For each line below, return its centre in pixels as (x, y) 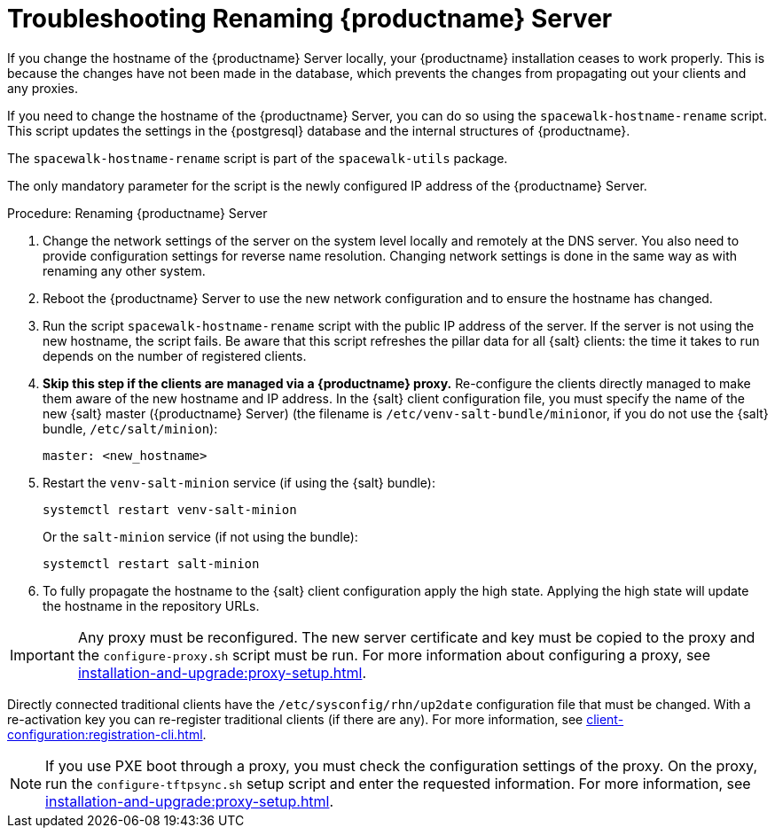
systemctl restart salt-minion (151, 563)
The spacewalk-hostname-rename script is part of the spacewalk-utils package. (258, 158)
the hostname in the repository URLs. (151, 605)
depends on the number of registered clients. (175, 355)
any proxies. (43, 88)
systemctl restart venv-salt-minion (170, 509)
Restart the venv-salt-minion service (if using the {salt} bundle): (239, 482)
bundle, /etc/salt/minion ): (130, 428)
